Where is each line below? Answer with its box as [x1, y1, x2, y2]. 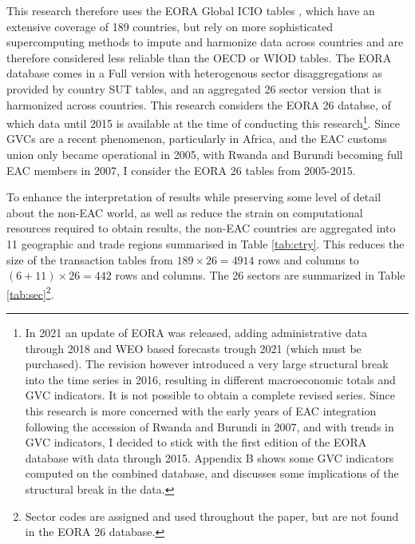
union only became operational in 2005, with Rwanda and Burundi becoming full [6, 146, 403, 162]
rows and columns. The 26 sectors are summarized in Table [115, 267, 405, 284]
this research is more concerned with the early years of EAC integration [25, 402, 377, 419]
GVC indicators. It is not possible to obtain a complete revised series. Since [25, 387, 395, 403]
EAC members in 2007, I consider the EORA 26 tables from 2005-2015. [6, 161, 356, 178]
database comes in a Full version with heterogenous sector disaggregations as [6, 65, 382, 81]
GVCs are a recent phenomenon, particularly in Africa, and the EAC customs [6, 130, 387, 147]
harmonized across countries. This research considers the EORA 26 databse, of [6, 96, 391, 113]
